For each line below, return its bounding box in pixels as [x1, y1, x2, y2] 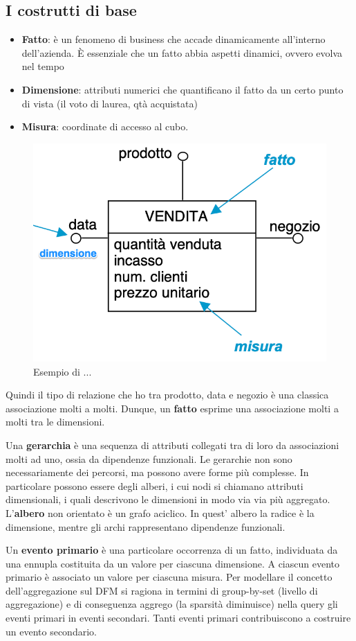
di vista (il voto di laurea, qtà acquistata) [21, 96, 198, 110]
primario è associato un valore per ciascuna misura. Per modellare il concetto [6, 570, 332, 584]
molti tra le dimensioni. [6, 414, 105, 429]
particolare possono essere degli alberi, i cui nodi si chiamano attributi [6, 478, 303, 493]
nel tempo [21, 59, 64, 73]
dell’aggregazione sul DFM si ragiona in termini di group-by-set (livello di [6, 583, 318, 597]
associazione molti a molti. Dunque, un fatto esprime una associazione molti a [6, 401, 339, 415]
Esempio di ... [33, 364, 92, 378]
